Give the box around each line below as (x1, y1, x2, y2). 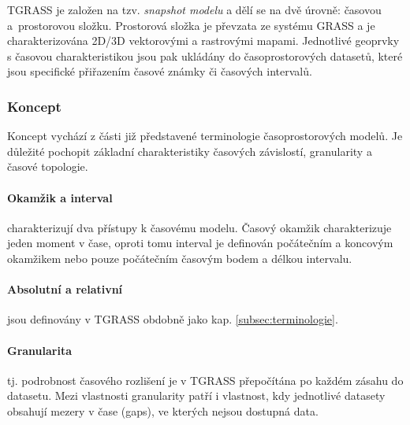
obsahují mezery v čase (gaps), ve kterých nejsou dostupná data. (7, 402, 319, 419)
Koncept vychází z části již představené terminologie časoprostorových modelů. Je (7, 128, 403, 144)
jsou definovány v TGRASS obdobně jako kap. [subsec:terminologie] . (7, 311, 338, 327)
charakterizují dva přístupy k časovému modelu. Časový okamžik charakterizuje (7, 219, 392, 235)
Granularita (7, 342, 73, 358)
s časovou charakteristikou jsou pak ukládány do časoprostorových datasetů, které (7, 47, 403, 64)
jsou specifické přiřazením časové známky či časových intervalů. (7, 63, 312, 79)
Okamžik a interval (7, 189, 113, 205)
